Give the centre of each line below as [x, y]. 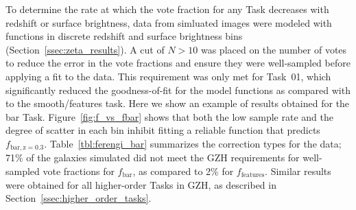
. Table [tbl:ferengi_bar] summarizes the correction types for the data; [193, 143]
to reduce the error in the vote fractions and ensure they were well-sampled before [178, 63]
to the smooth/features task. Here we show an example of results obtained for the [178, 103]
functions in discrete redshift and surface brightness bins [124, 36]
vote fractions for [79, 171]
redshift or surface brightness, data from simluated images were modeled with [169, 22]
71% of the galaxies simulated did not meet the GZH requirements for [153, 157]
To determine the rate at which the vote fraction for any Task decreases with [167, 9]
